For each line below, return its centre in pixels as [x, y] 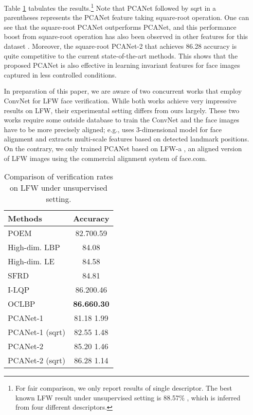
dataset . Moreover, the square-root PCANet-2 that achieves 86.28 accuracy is [120, 46]
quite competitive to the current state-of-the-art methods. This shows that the [121, 55]
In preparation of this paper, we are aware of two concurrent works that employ [123, 91]
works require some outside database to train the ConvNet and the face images [122, 120]
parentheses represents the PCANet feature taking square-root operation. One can [126, 17]
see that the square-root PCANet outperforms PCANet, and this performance [120, 27]
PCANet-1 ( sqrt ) [37, 332]
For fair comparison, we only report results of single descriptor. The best [124, 388]
